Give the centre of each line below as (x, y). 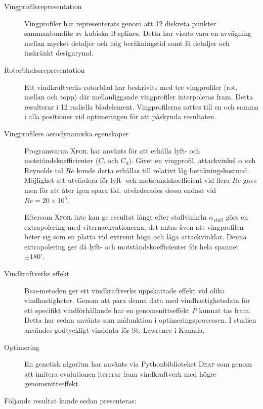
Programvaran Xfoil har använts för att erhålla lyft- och (112, 150)
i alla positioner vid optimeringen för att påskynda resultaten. (120, 116)
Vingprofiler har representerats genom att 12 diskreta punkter (120, 23)
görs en (237, 217)
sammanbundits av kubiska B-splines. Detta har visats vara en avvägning (138, 33)
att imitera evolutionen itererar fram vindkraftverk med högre (120, 373)
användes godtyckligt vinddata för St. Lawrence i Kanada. (115, 330)
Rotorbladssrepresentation (45, 69)
